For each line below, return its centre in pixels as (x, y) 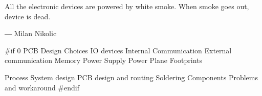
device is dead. (28, 16)
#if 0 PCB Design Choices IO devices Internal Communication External (118, 50)
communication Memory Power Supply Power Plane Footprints (104, 60)
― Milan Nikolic (31, 33)
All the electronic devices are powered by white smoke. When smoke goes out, (127, 6)
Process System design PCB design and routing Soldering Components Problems (131, 77)
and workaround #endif (42, 87)
